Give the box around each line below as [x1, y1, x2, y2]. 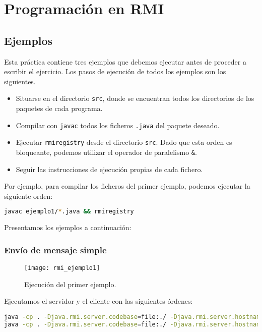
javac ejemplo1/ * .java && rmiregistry [4, 208, 134, 215]
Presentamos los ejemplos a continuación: [4, 222, 132, 233]
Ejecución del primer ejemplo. [24, 279, 116, 289]
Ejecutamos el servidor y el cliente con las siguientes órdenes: [4, 296, 193, 306]
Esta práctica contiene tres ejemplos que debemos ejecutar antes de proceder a [4, 56, 246, 67]
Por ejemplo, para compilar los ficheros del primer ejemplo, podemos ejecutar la [4, 181, 250, 191]
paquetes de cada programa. [16, 103, 103, 114]
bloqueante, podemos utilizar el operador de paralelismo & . [16, 146, 197, 157]
